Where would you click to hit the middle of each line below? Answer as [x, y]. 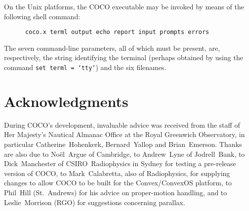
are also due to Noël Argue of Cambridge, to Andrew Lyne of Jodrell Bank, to [124, 154]
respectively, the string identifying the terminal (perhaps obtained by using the [124, 57]
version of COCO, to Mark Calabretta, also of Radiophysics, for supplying [117, 173]
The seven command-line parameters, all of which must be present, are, [112, 48]
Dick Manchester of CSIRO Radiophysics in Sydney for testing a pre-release [120, 163]
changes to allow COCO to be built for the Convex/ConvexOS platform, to [118, 183]
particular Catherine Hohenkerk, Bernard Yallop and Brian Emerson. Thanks [123, 144]
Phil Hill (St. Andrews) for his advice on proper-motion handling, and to [116, 192]
